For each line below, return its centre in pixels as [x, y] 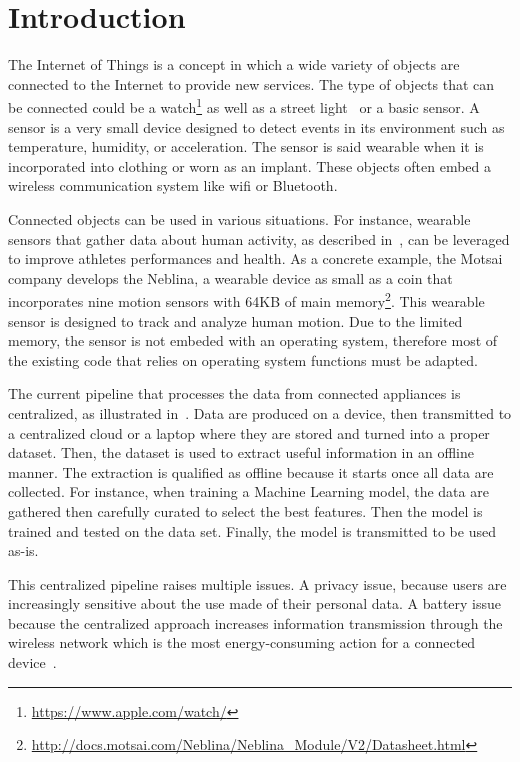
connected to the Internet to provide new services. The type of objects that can [251, 83]
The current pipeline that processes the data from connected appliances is [234, 393]
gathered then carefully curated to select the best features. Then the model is [245, 510]
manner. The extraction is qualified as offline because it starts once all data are [251, 471]
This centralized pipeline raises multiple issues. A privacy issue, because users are [257, 583]
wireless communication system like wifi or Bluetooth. [173, 185]
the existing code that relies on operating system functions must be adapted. [243, 359]
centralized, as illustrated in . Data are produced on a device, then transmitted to [260, 412]
